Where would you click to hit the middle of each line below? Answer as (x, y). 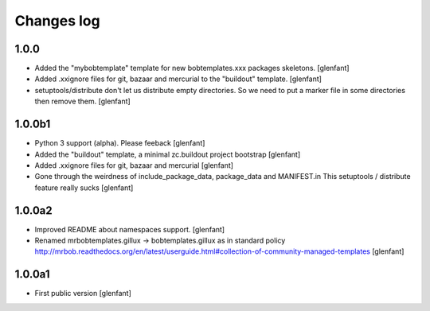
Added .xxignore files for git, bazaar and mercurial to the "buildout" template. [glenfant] (178, 79)
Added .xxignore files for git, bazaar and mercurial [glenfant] (134, 165)
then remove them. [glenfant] (82, 101)
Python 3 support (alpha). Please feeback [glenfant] (120, 143)
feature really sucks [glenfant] (84, 188)
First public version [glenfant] (83, 294)
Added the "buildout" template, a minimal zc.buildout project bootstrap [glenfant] (168, 154)
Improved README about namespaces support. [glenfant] (130, 229)
